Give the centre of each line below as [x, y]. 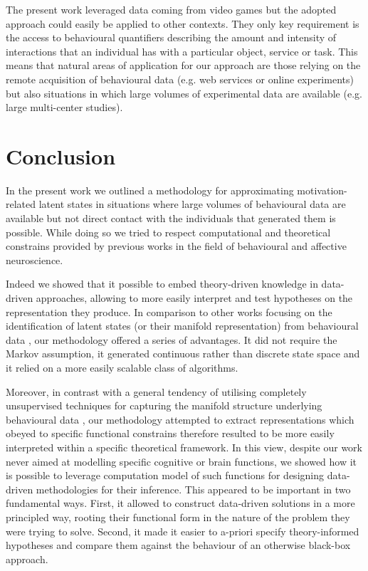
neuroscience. [35, 260]
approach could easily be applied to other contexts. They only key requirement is [183, 23]
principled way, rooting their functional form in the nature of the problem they [178, 517]
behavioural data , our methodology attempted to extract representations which [180, 419]
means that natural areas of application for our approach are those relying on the [183, 65]
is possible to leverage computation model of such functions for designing [165, 475]
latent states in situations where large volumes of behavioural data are [192, 204]
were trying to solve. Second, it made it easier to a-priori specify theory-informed [183, 531]
